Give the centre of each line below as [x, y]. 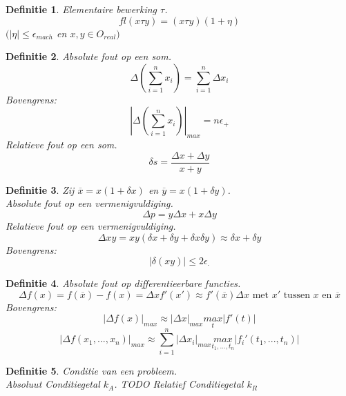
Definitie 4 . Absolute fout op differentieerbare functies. [123, 283]
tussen [297, 295]
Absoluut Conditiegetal [53, 384]
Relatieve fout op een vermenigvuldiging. [91, 226]
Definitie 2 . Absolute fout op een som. [89, 56]
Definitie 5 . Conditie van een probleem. [92, 370]
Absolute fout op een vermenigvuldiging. [89, 203]
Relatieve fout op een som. [61, 145]
